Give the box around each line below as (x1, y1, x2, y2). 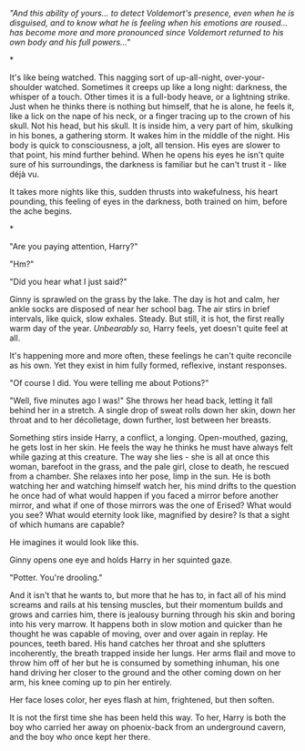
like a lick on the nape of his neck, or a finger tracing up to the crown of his (9, 111, 291, 121)
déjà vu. (9, 168, 40, 179)
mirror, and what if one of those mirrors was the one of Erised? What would (9, 500, 292, 511)
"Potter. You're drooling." (9, 573, 103, 583)
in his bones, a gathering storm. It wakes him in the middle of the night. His (9, 130, 290, 140)
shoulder (9, 82, 43, 92)
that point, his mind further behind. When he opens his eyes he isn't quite (9, 149, 285, 160)
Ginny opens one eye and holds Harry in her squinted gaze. (9, 554, 233, 565)
